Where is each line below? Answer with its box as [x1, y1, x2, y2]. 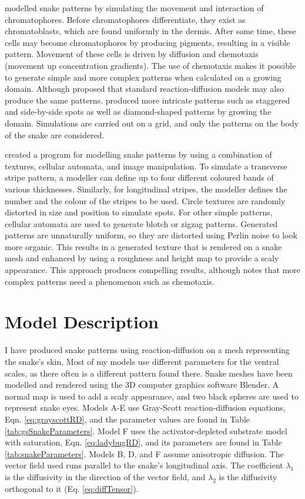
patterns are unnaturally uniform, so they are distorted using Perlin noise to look [5, 229, 297, 241]
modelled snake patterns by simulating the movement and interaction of [5, 2, 264, 14]
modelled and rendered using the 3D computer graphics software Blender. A [5, 378, 279, 391]
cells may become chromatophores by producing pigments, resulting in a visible [5, 36, 290, 48]
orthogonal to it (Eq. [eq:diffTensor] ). [5, 482, 139, 494]
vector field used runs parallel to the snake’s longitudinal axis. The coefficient [5, 459, 283, 471]
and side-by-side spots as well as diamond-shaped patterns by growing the [5, 105, 272, 118]
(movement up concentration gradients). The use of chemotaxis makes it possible [5, 59, 296, 71]
